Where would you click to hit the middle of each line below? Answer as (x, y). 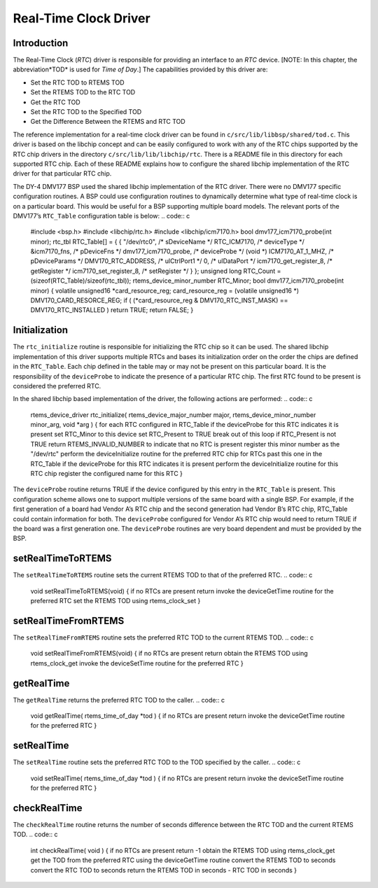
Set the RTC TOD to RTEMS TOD (78, 82)
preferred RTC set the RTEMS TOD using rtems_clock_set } (115, 601)
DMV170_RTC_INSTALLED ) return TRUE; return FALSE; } (112, 310)
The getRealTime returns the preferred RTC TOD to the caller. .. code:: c (119, 700)
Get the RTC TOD (55, 102)
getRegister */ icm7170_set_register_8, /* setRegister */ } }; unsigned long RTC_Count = (156, 271)
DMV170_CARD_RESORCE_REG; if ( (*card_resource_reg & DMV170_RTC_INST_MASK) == (159, 300)
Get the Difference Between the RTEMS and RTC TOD (108, 122)
